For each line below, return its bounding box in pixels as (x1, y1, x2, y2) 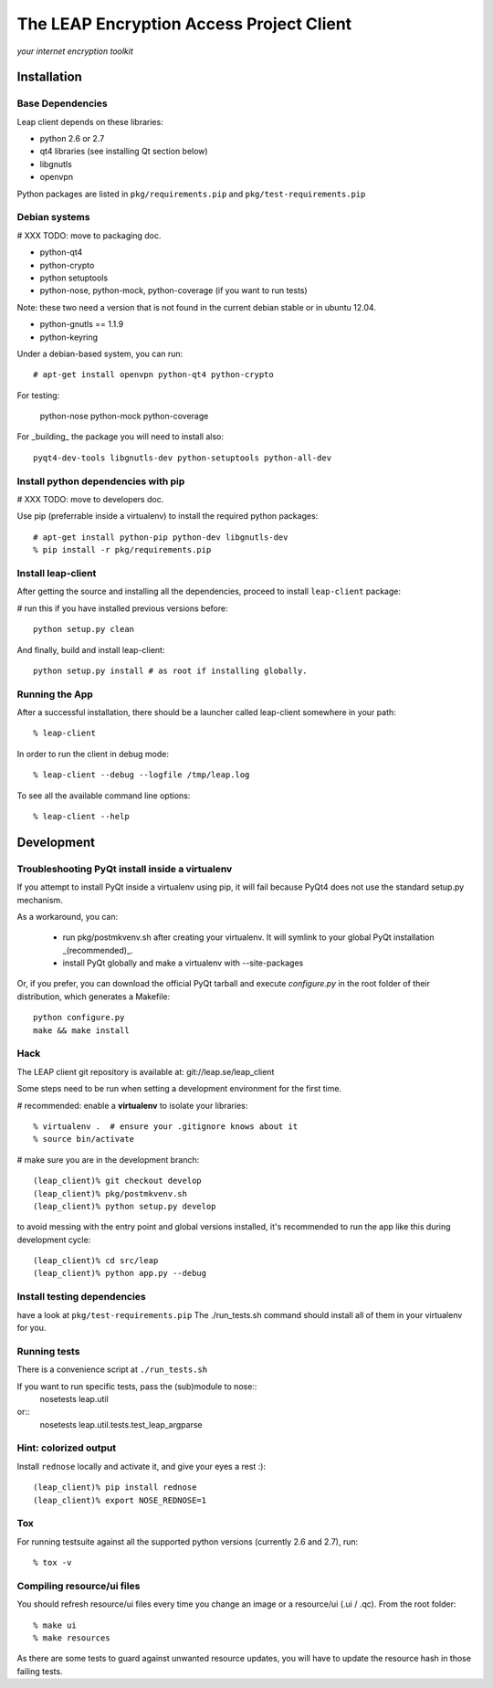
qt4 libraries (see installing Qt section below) (39, 146, 209, 157)
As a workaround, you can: (16, 911, 119, 922)
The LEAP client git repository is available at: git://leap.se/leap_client (16, 1066, 275, 1077)
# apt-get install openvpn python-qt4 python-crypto (33, 370, 274, 380)
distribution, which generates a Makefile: (16, 991, 171, 1002)
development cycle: (16, 1234, 91, 1245)
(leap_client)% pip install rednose (33, 1482, 197, 1493)
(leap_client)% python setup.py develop (33, 1201, 216, 1211)
